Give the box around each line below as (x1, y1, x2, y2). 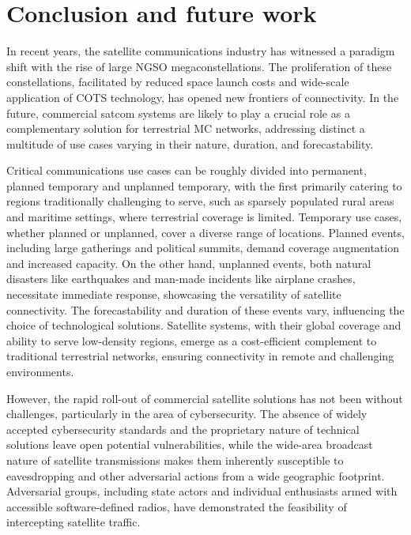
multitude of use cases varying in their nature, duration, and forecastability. (6, 135, 374, 152)
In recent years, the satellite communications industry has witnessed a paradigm (6, 43, 395, 59)
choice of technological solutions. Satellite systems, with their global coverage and (6, 317, 402, 333)
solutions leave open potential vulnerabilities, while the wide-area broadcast (6, 436, 373, 453)
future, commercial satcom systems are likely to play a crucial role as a (6, 104, 350, 121)
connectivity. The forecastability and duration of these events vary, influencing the (6, 301, 405, 318)
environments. (6, 364, 74, 379)
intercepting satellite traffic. (6, 514, 141, 530)
